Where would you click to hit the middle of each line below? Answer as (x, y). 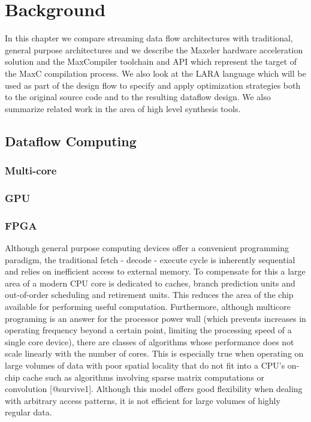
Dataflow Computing (71, 141)
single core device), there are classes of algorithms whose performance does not (150, 341)
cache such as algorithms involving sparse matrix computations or (144, 377)
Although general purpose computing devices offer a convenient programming (147, 247)
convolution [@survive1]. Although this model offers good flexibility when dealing (154, 389)
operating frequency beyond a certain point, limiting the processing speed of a (148, 330)
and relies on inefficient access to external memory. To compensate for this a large (155, 271)
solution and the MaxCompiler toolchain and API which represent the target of (151, 61)
